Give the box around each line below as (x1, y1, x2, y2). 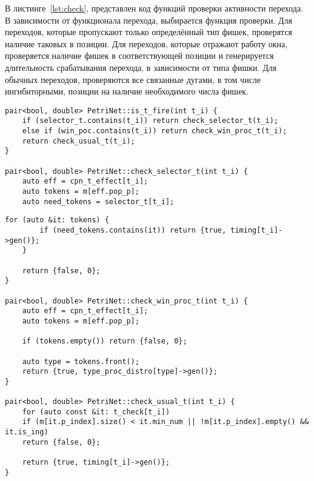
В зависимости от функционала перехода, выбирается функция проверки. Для (5, 13, 293, 26)
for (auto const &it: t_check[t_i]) (22, 407, 170, 416)
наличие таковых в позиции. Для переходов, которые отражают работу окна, (5, 37, 288, 50)
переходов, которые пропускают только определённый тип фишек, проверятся (5, 25, 293, 38)
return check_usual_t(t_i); (22, 136, 135, 145)
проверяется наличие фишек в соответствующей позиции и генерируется (5, 49, 274, 62)
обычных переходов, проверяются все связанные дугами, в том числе (5, 73, 261, 85)
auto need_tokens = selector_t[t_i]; (22, 197, 175, 206)
